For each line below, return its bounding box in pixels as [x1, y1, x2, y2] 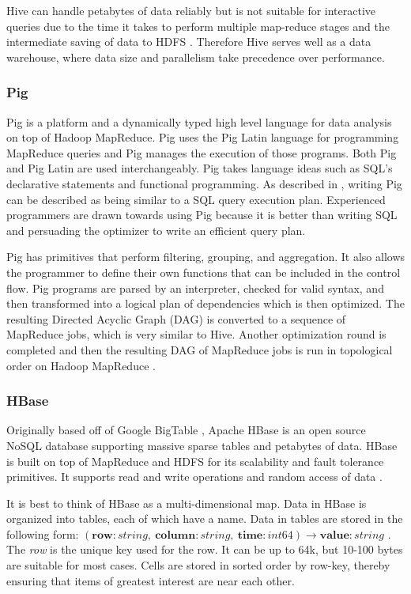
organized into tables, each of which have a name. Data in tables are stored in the [6, 510, 403, 527]
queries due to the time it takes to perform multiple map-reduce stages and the [6, 17, 390, 34]
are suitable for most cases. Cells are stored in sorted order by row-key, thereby [6, 557, 390, 573]
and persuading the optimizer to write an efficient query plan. [6, 221, 306, 238]
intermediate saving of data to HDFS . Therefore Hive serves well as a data [6, 33, 371, 50]
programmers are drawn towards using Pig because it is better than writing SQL [6, 206, 398, 223]
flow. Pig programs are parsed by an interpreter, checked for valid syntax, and [6, 279, 384, 296]
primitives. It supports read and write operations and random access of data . [6, 468, 383, 485]
